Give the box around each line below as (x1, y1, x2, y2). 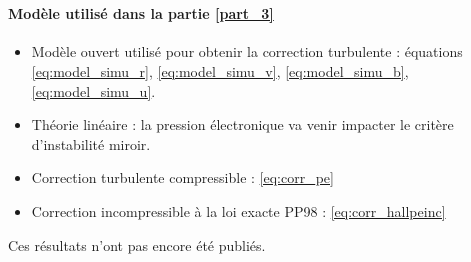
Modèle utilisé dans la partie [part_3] (8, 3, 274, 24)
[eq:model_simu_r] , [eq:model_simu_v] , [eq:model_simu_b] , (31, 60, 409, 81)
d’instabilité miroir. (31, 133, 151, 154)
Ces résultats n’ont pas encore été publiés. (8, 234, 266, 255)
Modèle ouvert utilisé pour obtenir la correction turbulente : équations (31, 41, 463, 62)
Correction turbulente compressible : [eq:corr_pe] (31, 167, 334, 188)
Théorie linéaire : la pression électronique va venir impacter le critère (31, 114, 454, 135)
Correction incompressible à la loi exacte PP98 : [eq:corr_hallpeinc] (31, 200, 446, 221)
